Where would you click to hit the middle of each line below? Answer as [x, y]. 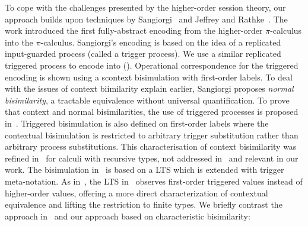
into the [19, 42]
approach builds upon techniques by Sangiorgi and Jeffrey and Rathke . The [146, 19]
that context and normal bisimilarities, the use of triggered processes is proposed [152, 112]
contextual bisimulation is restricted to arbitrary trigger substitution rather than [152, 135]
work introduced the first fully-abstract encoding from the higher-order [134, 30]
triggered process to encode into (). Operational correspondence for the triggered [152, 65]
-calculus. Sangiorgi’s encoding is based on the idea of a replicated [161, 42]
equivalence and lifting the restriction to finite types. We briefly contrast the [144, 204]
